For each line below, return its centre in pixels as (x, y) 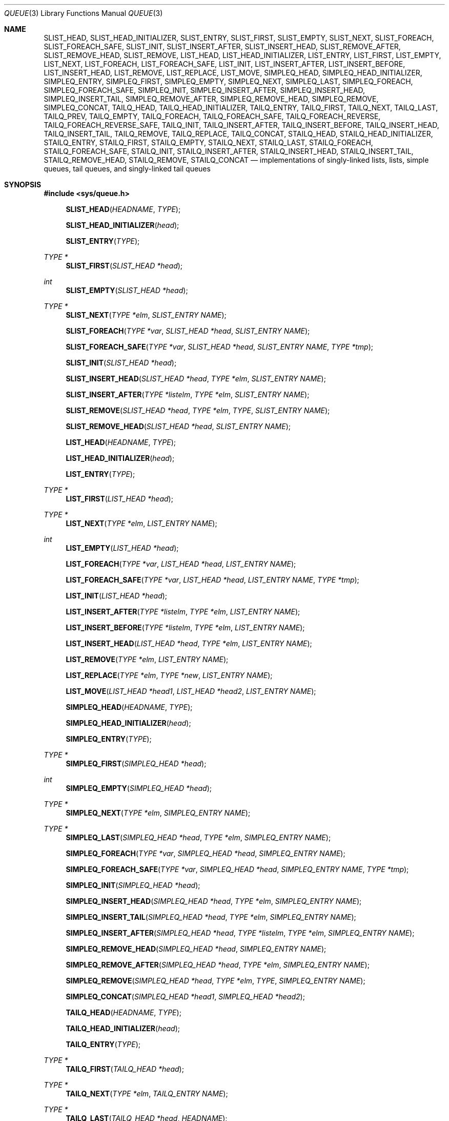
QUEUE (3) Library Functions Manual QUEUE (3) (84, 13)
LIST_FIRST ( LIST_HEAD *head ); (119, 499)
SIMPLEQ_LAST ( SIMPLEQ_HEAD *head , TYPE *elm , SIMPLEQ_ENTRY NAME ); (198, 837)
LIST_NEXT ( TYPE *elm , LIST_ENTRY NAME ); (141, 523)
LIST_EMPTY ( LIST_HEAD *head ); (122, 548)
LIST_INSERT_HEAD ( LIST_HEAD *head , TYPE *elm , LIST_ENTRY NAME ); (189, 643)
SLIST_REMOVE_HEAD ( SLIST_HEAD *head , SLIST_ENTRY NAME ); (178, 426)
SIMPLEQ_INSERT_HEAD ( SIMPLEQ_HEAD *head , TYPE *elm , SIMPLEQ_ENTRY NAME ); (214, 901)
